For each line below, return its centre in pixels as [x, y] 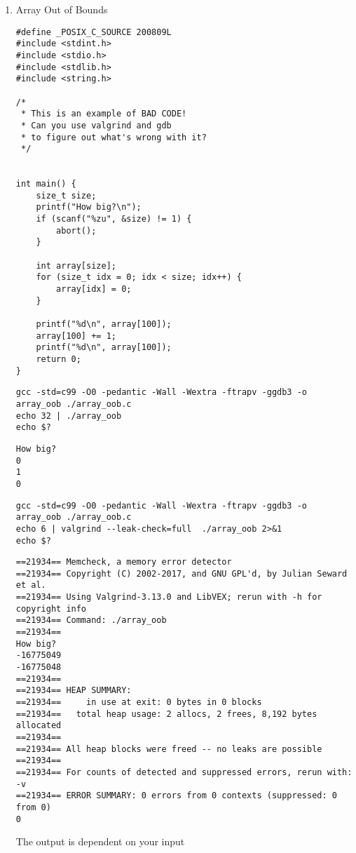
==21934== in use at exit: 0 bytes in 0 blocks [139, 703]
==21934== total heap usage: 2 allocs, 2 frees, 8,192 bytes [166, 714]
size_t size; [66, 195]
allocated [39, 726]
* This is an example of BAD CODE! [104, 114]
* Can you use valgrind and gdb [96, 125]
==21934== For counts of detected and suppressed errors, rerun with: [184, 772]
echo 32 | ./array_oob [69, 416]
